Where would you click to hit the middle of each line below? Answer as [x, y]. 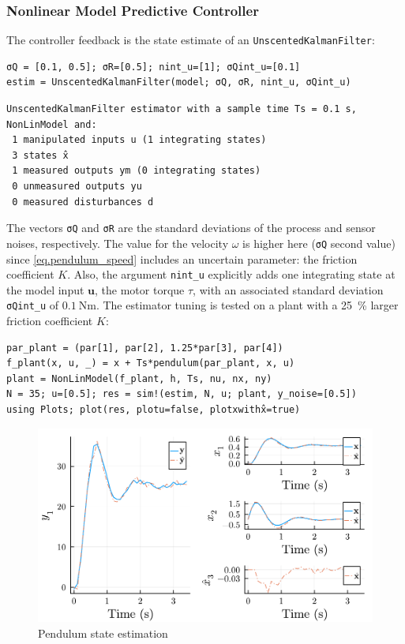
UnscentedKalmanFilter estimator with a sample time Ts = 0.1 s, [182, 109]
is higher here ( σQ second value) [319, 243]
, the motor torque [140, 289]
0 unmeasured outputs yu [77, 187]
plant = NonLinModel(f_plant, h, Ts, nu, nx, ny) [139, 378]
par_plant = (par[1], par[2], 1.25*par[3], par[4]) [145, 348]
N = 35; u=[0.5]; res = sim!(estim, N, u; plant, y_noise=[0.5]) [182, 394]
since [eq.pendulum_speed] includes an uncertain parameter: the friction [182, 258]
